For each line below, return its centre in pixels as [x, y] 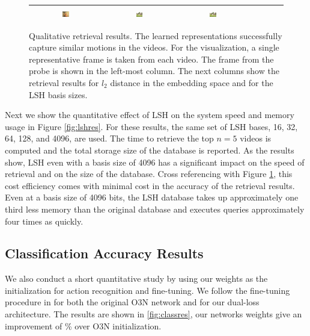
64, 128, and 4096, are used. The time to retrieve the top [109, 138]
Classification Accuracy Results [104, 253]
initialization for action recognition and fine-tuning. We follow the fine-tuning [147, 290]
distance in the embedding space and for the [192, 82]
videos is [256, 138]
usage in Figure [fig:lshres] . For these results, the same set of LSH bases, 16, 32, [151, 126]
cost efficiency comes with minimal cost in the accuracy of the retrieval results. [150, 185]
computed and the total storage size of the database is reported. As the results [150, 150]
